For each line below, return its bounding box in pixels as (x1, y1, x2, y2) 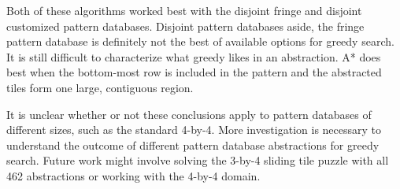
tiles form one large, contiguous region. (6, 79, 194, 95)
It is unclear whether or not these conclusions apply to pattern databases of (6, 106, 372, 122)
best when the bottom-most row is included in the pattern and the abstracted (6, 64, 382, 80)
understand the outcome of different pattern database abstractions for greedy (6, 136, 380, 153)
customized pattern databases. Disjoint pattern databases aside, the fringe (6, 17, 365, 34)
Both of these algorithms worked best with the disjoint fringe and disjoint (6, 2, 362, 18)
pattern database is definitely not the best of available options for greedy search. (6, 33, 394, 50)
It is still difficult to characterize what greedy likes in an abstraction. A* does (6, 48, 381, 65)
